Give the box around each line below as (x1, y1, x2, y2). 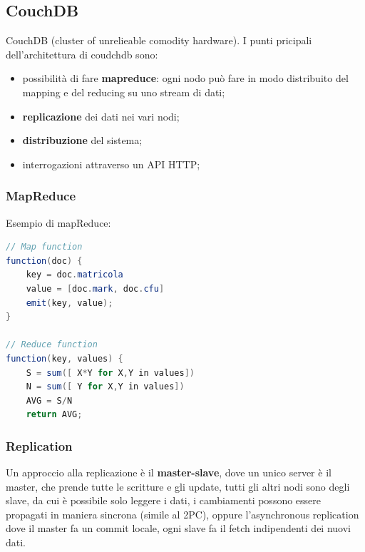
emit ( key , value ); (26, 297, 113, 308)
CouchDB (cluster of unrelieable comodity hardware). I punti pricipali (6, 33, 312, 48)
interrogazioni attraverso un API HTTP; (22, 156, 200, 171)
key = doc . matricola (26, 270, 123, 280)
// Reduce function (6, 339, 98, 350)
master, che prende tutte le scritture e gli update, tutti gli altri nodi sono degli (6, 479, 350, 494)
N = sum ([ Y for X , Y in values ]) (26, 382, 185, 392)
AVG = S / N (26, 395, 73, 406)
